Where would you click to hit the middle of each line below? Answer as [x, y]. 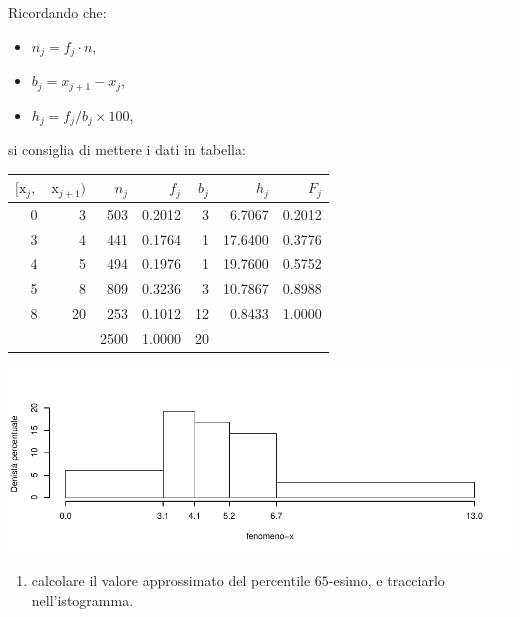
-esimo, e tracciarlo [386, 580]
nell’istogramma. [82, 599]
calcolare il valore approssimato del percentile [171, 580]
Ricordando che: [57, 12]
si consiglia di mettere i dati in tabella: [127, 148]
